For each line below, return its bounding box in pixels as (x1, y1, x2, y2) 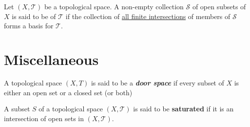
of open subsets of (192, 1, 246, 11)
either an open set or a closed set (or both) (4, 87, 133, 97)
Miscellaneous (4, 49, 99, 69)
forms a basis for (4, 21, 54, 31)
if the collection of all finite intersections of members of (65, 11, 231, 21)
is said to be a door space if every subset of (91, 77, 224, 87)
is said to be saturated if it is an (133, 104, 234, 114)
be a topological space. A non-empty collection (44, 1, 184, 11)
